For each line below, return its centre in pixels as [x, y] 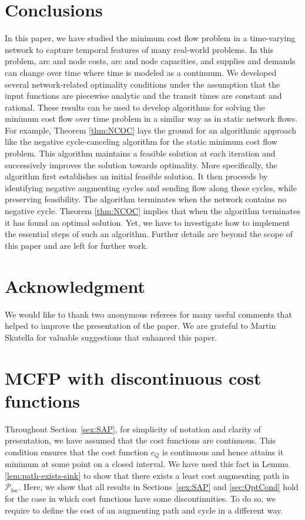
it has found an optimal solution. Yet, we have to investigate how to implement [148, 222]
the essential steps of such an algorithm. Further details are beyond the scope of [149, 234]
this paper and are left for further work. [76, 245]
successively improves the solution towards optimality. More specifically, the [141, 164]
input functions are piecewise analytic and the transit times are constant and [143, 96]
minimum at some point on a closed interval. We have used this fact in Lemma [147, 464]
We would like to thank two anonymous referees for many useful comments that [148, 314]
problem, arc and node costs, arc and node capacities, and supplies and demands [150, 61]
